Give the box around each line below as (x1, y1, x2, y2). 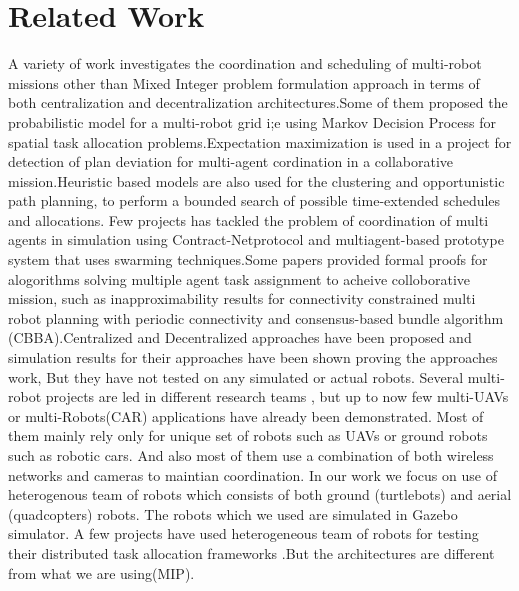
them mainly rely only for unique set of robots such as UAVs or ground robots (8, 425, 488, 446)
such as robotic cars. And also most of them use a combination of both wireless (8, 445, 494, 465)
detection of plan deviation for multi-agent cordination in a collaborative (8, 151, 454, 172)
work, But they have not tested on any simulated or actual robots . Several (8, 366, 464, 387)
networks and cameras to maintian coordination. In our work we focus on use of (8, 464, 497, 485)
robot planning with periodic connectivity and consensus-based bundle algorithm (8, 307, 504, 328)
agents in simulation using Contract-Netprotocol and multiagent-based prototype (8, 229, 504, 250)
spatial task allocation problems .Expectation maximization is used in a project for (8, 131, 512, 152)
